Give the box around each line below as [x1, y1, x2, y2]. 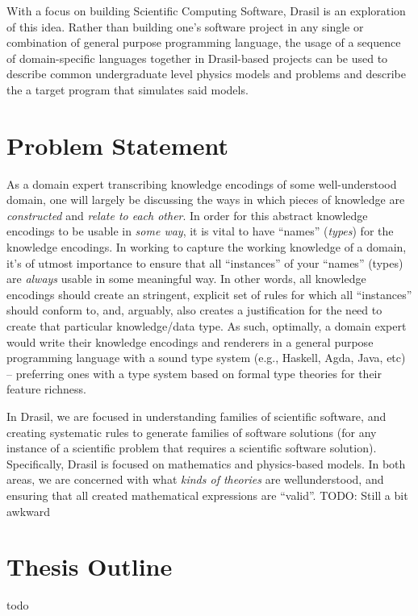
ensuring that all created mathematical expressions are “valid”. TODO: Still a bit [6, 486, 408, 503]
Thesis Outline [6, 550, 173, 583]
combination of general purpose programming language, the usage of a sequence [6, 34, 401, 51]
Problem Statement [6, 128, 228, 161]
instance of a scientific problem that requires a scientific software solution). [6, 439, 377, 456]
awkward [6, 502, 51, 519]
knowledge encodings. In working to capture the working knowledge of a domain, [6, 239, 407, 256]
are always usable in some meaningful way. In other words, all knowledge [6, 270, 366, 287]
